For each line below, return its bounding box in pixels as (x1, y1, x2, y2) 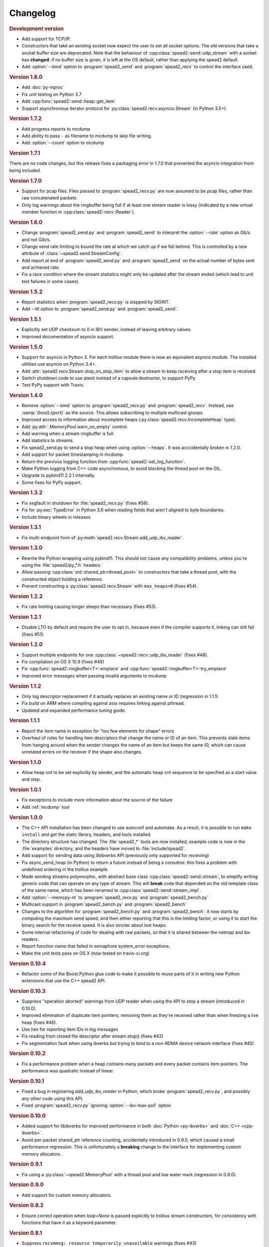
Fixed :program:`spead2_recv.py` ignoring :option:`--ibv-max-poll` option (21, 1102, 171, 1108)
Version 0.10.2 (9, 1050, 46, 1057)
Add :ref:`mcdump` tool (21, 804, 70, 810)
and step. (21, 776, 41, 783)
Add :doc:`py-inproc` (21, 84, 65, 90)
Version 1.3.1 (9, 524, 41, 531)
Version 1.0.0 (9, 814, 43, 821)
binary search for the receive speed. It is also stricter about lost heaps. (21, 922, 167, 928)
